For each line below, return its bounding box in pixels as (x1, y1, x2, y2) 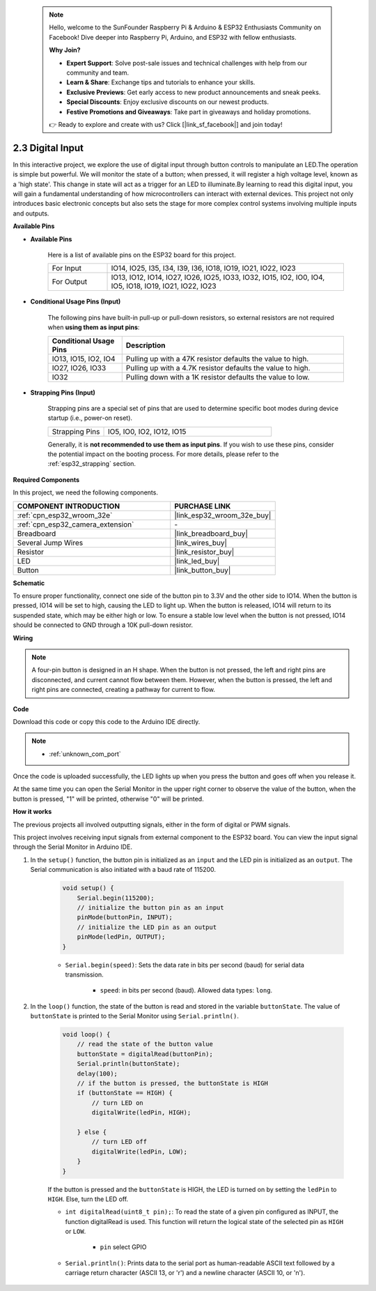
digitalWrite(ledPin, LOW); (91, 1147, 188, 1156)
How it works (13, 808, 52, 816)
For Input (52, 264, 81, 273)
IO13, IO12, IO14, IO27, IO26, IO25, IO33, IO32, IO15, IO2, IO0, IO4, (111, 273, 325, 282)
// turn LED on (91, 1099, 144, 1107)
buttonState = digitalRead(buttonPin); (77, 1050, 214, 1058)
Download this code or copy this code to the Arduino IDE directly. (13, 717, 201, 725)
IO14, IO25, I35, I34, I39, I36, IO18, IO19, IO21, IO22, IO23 (111, 264, 296, 273)
